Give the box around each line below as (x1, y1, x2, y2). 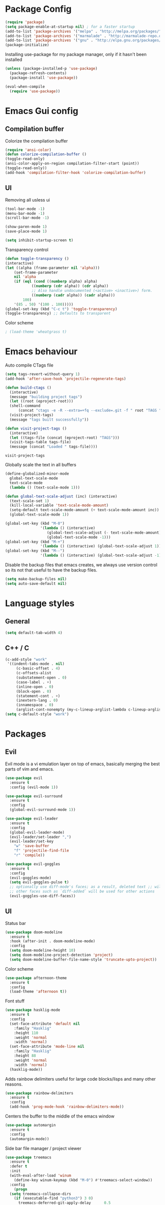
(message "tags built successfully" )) (9, 417, 89, 422)
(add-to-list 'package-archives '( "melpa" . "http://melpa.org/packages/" (5, 29, 162, 34)
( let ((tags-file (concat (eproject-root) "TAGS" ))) (9, 435, 120, 440)
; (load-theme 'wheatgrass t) (5, 329, 67, 335)
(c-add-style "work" (5, 657, 48, 662)
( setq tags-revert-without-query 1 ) (5, 372, 80, 377)
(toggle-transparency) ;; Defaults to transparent (5, 311, 111, 316)
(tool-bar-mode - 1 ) (5, 206, 45, 211)
